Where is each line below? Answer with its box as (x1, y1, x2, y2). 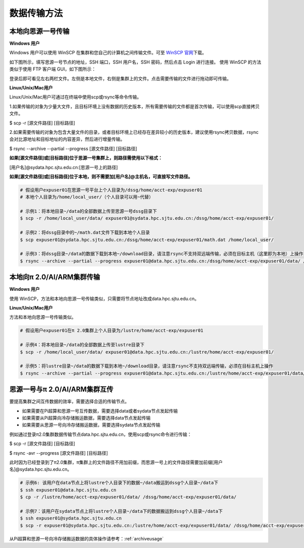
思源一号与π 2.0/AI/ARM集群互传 (9, 385, 113, 394)
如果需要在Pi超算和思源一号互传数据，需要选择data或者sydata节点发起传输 (22, 407, 178, 414)
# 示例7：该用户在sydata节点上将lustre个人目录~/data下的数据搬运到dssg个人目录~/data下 (20, 508, 223, 514)
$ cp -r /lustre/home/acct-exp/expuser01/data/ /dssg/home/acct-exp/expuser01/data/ (20, 494, 237, 500)
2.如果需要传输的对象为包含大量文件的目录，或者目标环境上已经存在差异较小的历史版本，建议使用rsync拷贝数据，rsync (9, 129, 259, 135)
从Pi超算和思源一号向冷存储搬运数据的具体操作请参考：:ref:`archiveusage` (9, 535, 164, 541)
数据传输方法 (9, 8, 63, 19)
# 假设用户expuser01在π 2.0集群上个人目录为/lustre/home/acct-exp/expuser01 (20, 328, 204, 333)
